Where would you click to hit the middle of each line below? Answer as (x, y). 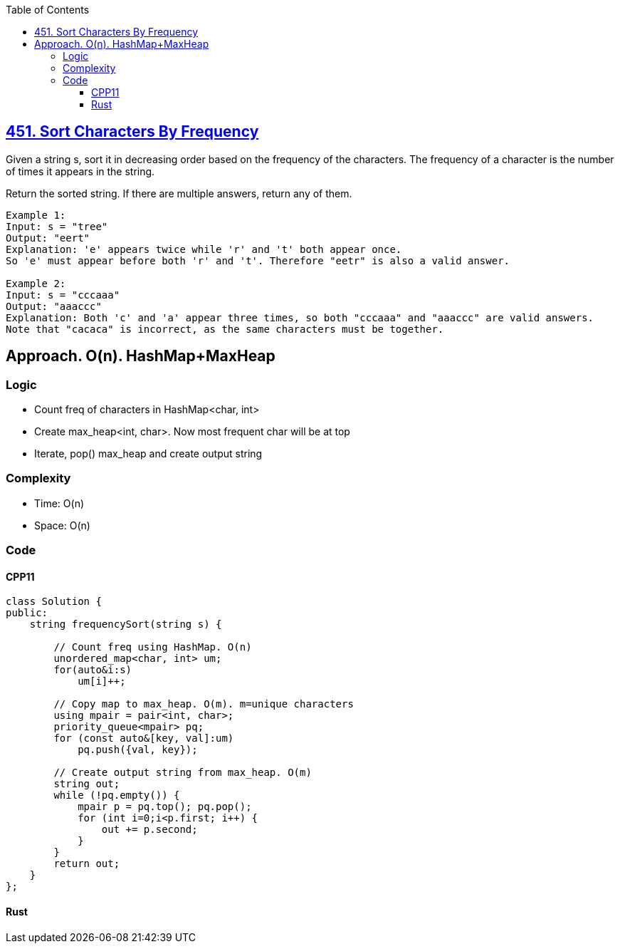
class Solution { (54, 602)
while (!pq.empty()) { (117, 795)
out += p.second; (149, 830)
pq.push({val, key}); (138, 750)
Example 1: (36, 215)
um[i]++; (102, 681)
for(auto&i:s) (93, 670)
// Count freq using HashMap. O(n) (153, 647)
